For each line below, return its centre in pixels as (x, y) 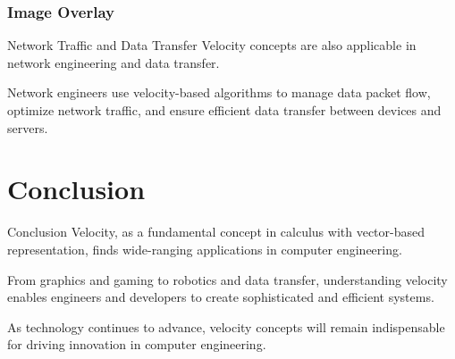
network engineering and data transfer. (114, 62)
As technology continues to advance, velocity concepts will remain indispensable (226, 326)
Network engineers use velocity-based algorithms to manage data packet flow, (219, 92)
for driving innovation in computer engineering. (137, 344)
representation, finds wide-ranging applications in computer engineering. (205, 249)
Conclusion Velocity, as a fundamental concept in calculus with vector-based (216, 232)
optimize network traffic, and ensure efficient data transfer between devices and (224, 110)
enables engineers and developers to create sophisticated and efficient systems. (221, 297)
